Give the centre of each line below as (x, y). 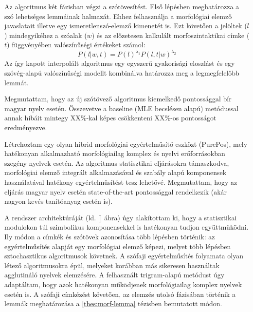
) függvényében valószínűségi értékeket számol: (76, 45)
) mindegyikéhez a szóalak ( (46, 35)
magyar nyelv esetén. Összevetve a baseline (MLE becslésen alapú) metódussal (122, 108)
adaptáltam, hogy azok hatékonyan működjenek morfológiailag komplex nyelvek (123, 284)
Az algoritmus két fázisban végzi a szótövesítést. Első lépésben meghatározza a (122, 6)
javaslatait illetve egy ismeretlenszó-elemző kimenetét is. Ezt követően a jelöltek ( (126, 26)
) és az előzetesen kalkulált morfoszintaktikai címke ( (171, 35)
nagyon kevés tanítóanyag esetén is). (59, 201)
